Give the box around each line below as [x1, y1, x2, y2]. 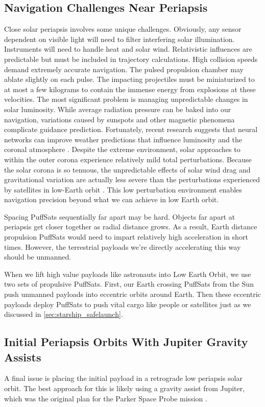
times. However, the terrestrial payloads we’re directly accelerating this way [4, 241, 241, 252]
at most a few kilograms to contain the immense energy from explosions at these [4, 83, 256, 94]
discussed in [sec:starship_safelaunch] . [4, 309, 123, 319]
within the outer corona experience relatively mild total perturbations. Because [4, 154, 252, 164]
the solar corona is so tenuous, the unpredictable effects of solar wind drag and [4, 164, 251, 175]
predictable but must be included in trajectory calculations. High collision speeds [4, 53, 258, 64]
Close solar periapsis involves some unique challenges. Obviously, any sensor [4, 24, 242, 34]
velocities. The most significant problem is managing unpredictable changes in [4, 94, 248, 104]
